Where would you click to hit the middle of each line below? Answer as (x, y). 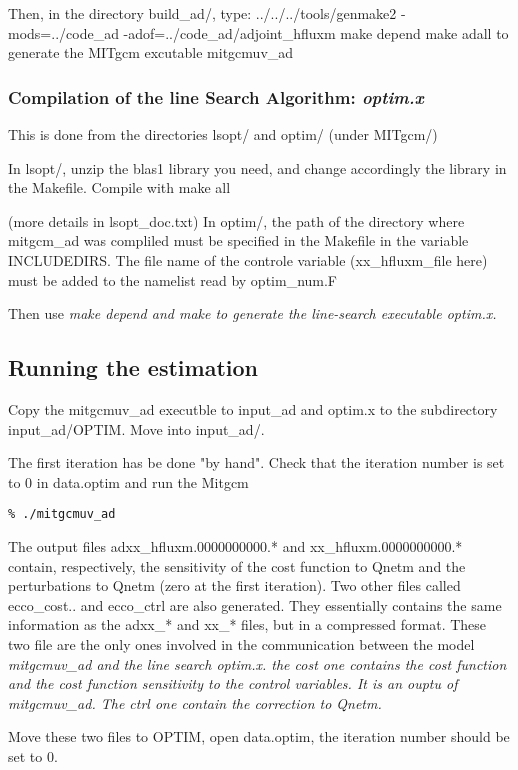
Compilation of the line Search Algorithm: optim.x (216, 96)
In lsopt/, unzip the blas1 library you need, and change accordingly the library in (257, 167)
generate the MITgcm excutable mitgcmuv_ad (151, 52)
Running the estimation (133, 367)
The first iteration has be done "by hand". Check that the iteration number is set (256, 462)
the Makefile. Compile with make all (119, 187)
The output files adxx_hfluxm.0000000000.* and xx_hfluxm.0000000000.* (235, 545)
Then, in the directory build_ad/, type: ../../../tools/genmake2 (202, 13)
